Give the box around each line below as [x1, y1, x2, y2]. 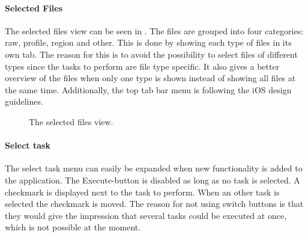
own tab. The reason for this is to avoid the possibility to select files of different [5, 48, 298, 60]
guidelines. [5, 95, 43, 108]
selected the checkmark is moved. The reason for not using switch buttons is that [5, 197, 304, 210]
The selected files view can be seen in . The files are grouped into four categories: [5, 24, 304, 37]
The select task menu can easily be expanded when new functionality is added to [5, 162, 303, 174]
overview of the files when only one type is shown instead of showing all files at [5, 72, 296, 84]
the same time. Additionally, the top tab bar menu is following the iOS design [5, 83, 292, 96]
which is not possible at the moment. [5, 221, 141, 233]
